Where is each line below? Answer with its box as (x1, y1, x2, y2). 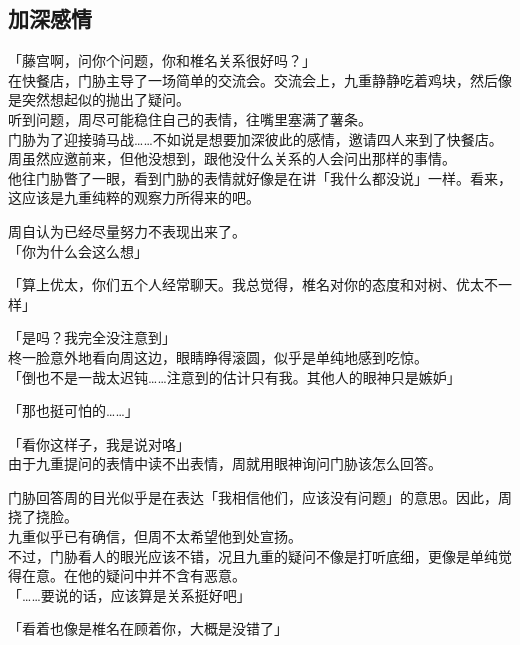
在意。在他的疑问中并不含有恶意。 (21, 565, 246, 586)
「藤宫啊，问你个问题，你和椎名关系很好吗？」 (8, 50, 316, 71)
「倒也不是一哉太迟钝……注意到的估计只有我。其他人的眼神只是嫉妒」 (8, 366, 461, 387)
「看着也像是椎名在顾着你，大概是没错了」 (8, 618, 288, 639)
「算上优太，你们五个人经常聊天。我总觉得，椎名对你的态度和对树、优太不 (8, 274, 498, 295)
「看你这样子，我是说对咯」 (8, 433, 190, 454)
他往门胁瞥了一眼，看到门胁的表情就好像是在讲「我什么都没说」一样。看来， (8, 167, 512, 188)
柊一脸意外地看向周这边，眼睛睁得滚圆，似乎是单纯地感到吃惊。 (8, 346, 428, 367)
